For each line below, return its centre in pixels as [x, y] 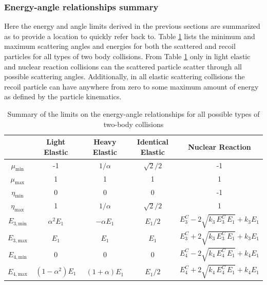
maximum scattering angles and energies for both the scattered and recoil [120, 46]
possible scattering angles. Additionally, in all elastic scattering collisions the [125, 76]
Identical [152, 142]
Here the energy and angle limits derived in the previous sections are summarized [132, 26]
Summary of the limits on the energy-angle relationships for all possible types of [133, 113]
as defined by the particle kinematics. [63, 96]
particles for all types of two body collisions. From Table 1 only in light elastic [127, 56]
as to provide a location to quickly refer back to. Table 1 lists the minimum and [130, 36]
